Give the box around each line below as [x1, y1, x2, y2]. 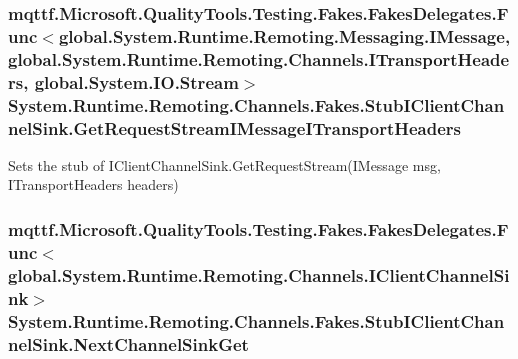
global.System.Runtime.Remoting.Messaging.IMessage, [58, 23, 511, 48]
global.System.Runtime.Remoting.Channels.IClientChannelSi [8, 262, 510, 287]
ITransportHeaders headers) [8, 174, 179, 195]
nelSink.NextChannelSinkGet [8, 331, 249, 356]
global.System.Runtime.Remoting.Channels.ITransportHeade [8, 46, 510, 71]
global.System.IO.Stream [34, 69, 239, 94]
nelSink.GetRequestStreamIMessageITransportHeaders [8, 115, 462, 140]
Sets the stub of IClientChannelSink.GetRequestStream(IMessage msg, [8, 154, 441, 175]
